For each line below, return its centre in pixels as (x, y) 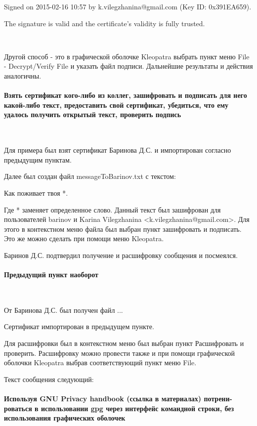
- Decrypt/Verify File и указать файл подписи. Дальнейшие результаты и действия (128, 66)
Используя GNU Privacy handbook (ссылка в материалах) (103, 399)
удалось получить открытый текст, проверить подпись (93, 114)
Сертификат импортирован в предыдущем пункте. (79, 326)
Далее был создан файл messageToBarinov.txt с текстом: (90, 176)
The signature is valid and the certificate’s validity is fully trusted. (105, 23)
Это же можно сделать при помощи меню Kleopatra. (84, 238)
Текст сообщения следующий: (49, 379)
